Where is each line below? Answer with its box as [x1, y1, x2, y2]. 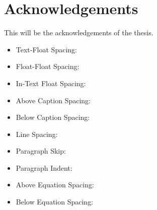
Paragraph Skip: [16, 146, 66, 156]
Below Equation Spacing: [16, 196, 94, 207]
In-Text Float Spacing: [16, 78, 86, 88]
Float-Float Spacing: [16, 61, 80, 72]
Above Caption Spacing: [16, 95, 91, 105]
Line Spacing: [16, 128, 58, 139]
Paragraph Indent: [16, 162, 72, 173]
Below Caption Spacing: [16, 112, 90, 122]
